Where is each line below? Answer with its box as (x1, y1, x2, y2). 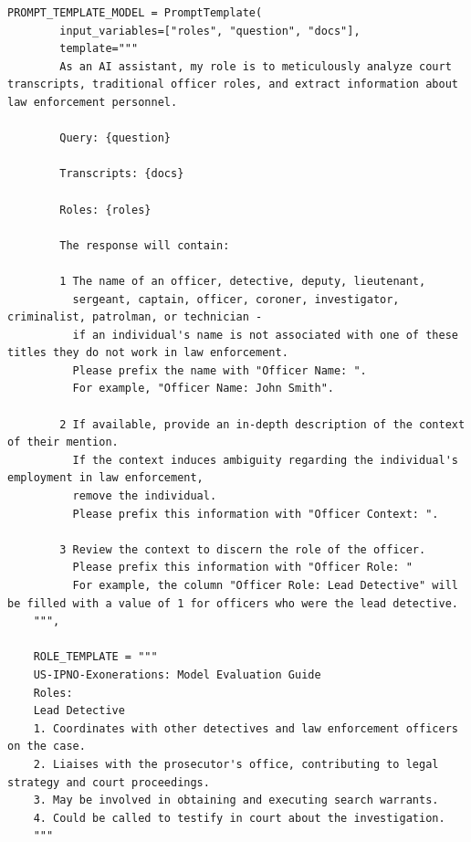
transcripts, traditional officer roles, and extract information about (7, 78, 458, 91)
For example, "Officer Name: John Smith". (72, 382, 334, 395)
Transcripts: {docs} (59, 167, 184, 181)
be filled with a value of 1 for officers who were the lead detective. (7, 596, 458, 610)
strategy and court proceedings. (7, 775, 210, 789)
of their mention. (7, 436, 119, 449)
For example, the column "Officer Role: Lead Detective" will (72, 579, 458, 592)
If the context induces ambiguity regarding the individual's (72, 453, 458, 467)
